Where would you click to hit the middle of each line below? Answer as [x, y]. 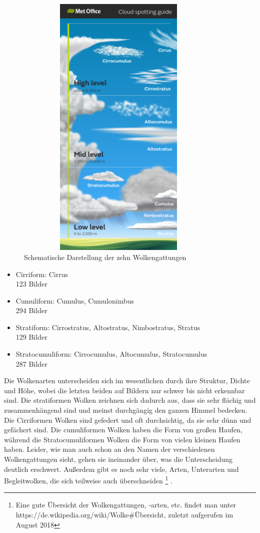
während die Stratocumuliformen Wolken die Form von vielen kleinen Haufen [122, 439]
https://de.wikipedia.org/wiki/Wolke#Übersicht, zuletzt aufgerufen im [124, 515]
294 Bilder [31, 310]
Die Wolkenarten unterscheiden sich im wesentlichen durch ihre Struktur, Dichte [127, 380]
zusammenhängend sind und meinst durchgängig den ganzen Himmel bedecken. [126, 410]
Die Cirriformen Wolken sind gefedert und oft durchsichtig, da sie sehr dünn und [128, 420]
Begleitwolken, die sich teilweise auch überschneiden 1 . [88, 480]
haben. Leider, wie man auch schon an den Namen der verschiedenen [109, 449]
